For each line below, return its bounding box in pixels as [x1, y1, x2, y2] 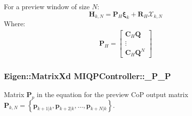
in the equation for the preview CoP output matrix [37, 89, 189, 99]
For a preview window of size [4, 1, 90, 11]
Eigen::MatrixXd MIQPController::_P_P [4, 70, 171, 82]
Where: [4, 18, 25, 29]
